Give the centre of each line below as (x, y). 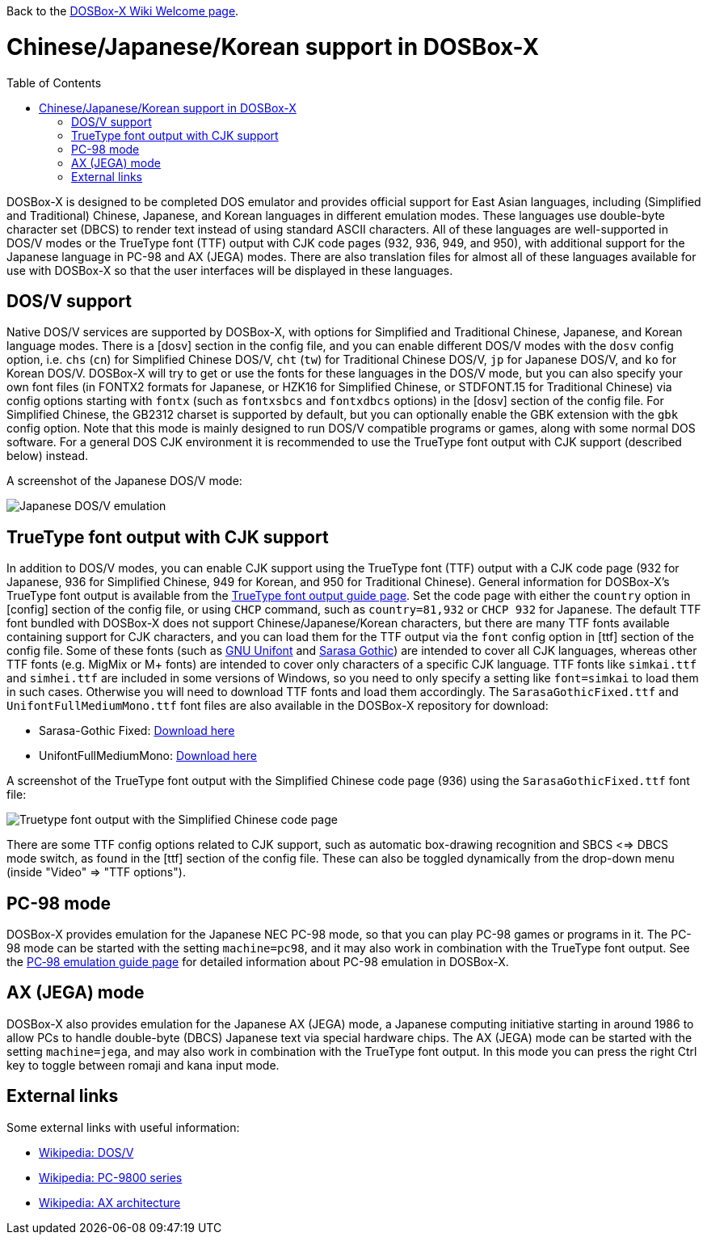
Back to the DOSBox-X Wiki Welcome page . (123, 11)
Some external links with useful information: (123, 1127)
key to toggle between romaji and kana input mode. (143, 1065)
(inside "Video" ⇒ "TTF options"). (96, 872)
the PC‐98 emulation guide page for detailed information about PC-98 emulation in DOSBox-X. (258, 962)
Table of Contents (54, 82)
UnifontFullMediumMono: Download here (148, 756)
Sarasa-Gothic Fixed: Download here (137, 731)
